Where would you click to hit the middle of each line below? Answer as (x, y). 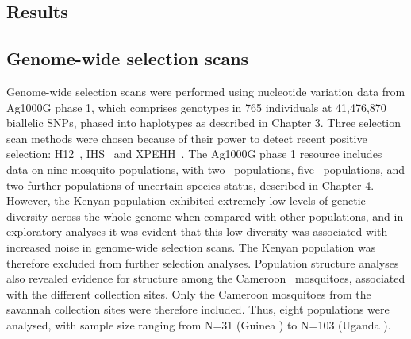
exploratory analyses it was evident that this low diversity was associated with (197, 231)
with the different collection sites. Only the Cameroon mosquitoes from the (189, 293)
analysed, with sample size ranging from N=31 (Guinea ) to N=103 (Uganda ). (199, 324)
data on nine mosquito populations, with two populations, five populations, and (206, 169)
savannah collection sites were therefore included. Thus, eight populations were (198, 309)
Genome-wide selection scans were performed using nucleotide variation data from (206, 91)
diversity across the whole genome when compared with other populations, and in (205, 216)
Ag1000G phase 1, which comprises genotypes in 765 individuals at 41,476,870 (196, 107)
